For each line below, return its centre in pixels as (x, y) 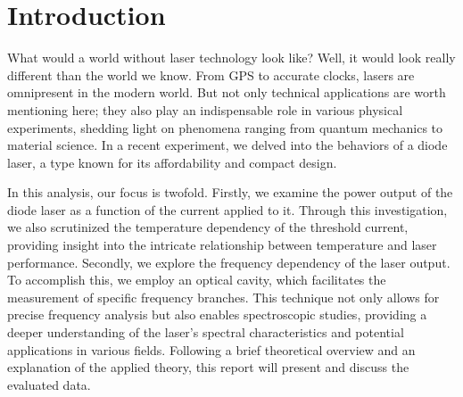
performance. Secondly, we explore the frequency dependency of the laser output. (229, 262)
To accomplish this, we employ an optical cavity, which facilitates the (197, 280)
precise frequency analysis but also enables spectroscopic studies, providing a (217, 314)
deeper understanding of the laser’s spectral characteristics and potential (206, 332)
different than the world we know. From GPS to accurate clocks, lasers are (211, 74)
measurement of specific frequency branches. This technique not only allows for (223, 297)
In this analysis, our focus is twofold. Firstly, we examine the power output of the (230, 192)
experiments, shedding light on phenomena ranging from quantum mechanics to (225, 127)
